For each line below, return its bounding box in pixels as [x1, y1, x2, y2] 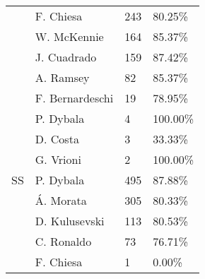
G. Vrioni [35, 151, 81, 167]
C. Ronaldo [35, 233, 92, 249]
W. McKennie [35, 28, 104, 44]
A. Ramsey [35, 69, 90, 85]
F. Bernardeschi [35, 90, 114, 106]
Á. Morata [35, 192, 87, 208]
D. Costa [35, 131, 79, 147]
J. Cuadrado [35, 49, 97, 65]
